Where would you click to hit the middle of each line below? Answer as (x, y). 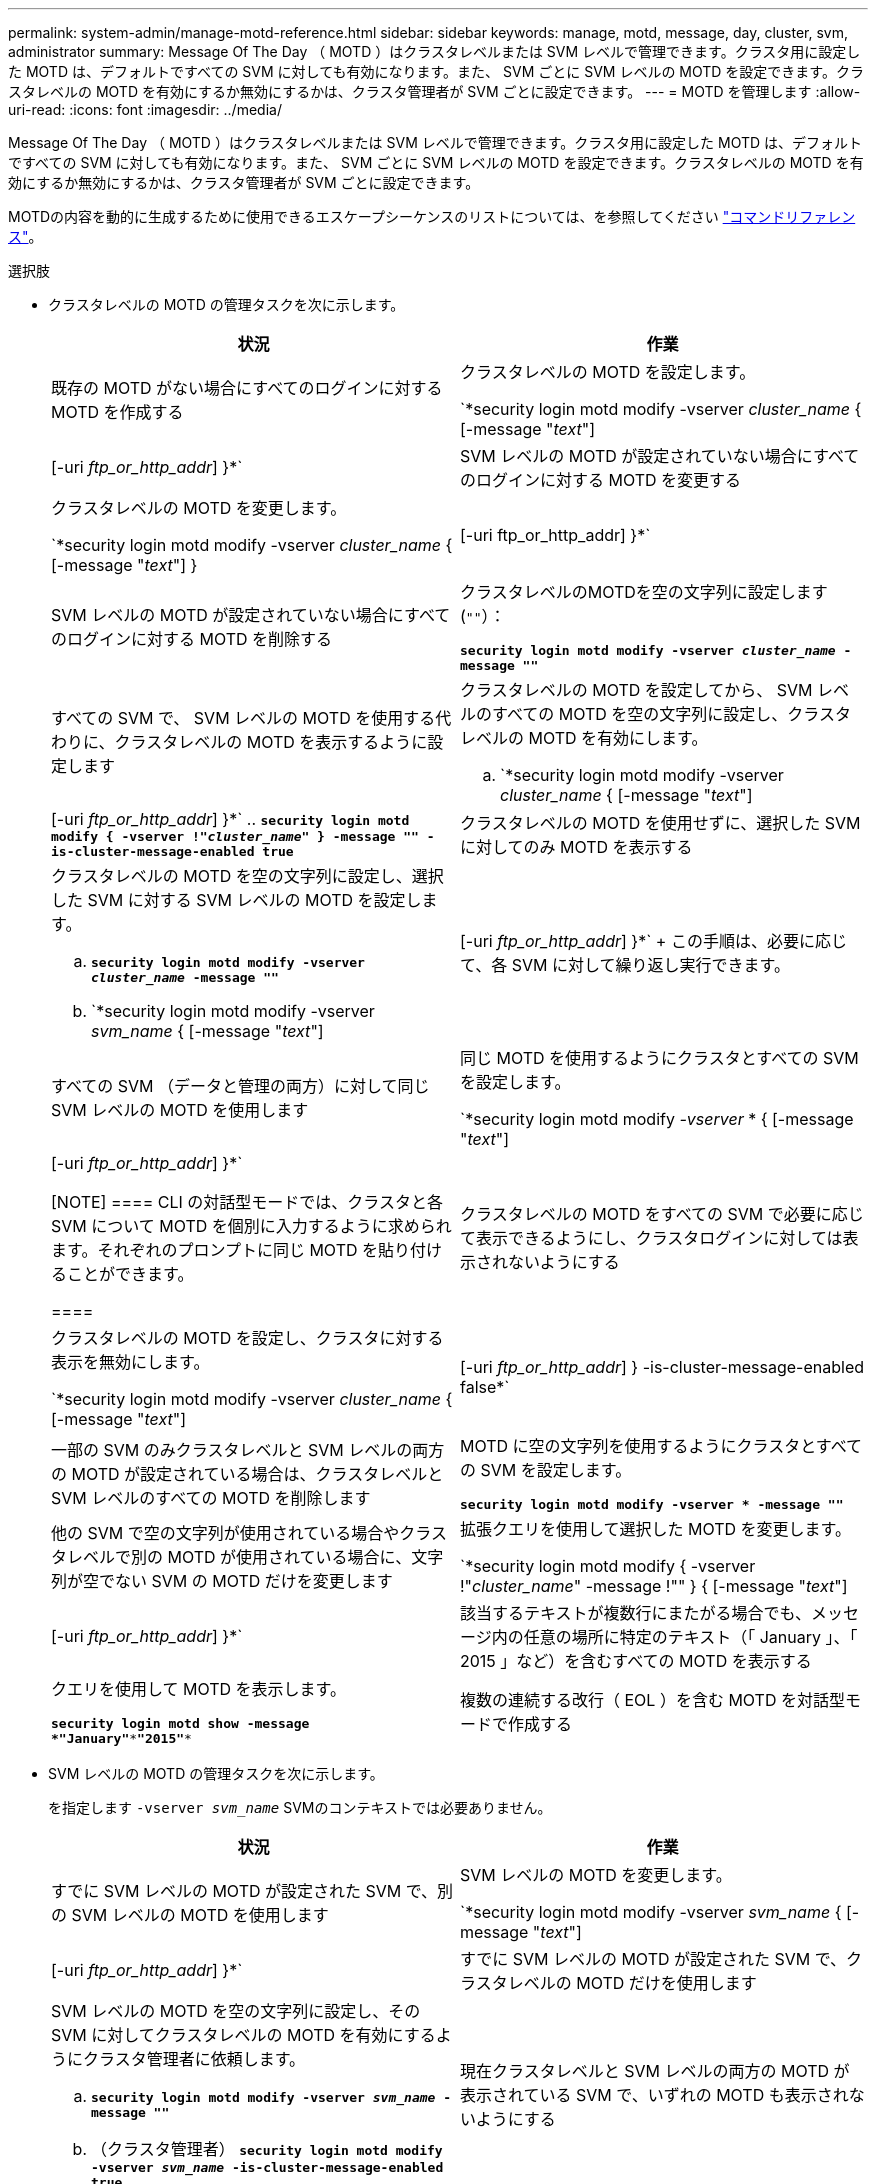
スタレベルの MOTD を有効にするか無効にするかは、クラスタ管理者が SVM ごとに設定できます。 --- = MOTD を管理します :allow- (434, 91)
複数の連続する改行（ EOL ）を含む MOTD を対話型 (652, 1700)
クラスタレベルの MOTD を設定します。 (608, 372)
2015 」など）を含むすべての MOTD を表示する (636, 1661)
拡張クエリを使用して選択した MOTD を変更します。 (656, 1529)
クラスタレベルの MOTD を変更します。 (199, 508)
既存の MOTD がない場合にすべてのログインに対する (247, 388)
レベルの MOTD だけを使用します (632, 1983)
